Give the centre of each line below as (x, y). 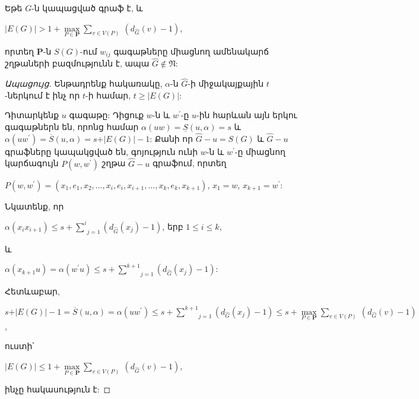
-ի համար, (108, 95)
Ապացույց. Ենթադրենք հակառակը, (84, 83)
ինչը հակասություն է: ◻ (58, 389)
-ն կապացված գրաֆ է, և (87, 8)
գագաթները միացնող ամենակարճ (191, 51)
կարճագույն (32, 163)
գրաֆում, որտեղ (189, 163)
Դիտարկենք (32, 115)
